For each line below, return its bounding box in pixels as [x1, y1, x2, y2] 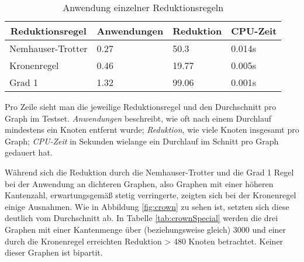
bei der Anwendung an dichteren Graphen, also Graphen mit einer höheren [5, 177, 274, 189]
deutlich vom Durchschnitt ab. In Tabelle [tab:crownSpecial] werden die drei [5, 212, 278, 224]
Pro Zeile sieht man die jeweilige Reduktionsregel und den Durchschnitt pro [5, 101, 277, 112]
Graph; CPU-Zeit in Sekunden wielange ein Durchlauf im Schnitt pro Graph [5, 135, 279, 147]
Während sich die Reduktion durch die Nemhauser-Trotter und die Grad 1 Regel [5, 166, 294, 178]
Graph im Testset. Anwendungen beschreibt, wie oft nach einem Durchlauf [5, 112, 272, 124]
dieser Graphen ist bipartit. [5, 246, 103, 258]
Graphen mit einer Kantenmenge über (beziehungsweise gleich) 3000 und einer [5, 223, 286, 235]
